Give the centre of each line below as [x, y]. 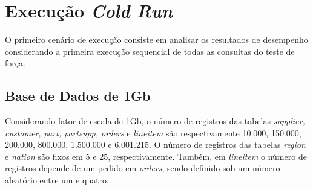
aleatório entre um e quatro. [57, 180]
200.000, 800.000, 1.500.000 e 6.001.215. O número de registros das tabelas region [155, 144]
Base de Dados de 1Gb [78, 96]
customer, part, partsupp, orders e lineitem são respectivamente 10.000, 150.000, [153, 132]
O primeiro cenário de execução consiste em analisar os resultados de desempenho [156, 40]
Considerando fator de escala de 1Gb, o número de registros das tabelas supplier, [155, 121]
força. [15, 63]
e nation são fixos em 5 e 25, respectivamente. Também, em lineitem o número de [156, 156]
